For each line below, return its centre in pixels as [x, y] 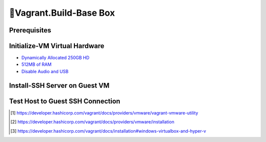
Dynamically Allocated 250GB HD [55, 58]
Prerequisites [30, 30]
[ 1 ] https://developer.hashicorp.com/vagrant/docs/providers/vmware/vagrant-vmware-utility [104, 113]
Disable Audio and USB [45, 71]
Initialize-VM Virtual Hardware [57, 46]
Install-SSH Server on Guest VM [59, 85]
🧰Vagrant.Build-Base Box [62, 13]
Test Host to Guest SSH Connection [65, 101]
